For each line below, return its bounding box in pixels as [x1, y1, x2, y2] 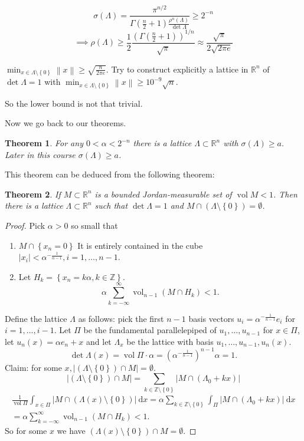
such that [94, 199, 128, 212]
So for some [5, 424, 47, 436]
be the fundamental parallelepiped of [83, 324, 217, 336]
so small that [71, 219, 118, 232]
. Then [273, 187, 298, 200]
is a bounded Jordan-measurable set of [94, 187, 232, 200]
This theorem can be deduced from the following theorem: [5, 168, 215, 180]
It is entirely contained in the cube [77, 239, 203, 251]
